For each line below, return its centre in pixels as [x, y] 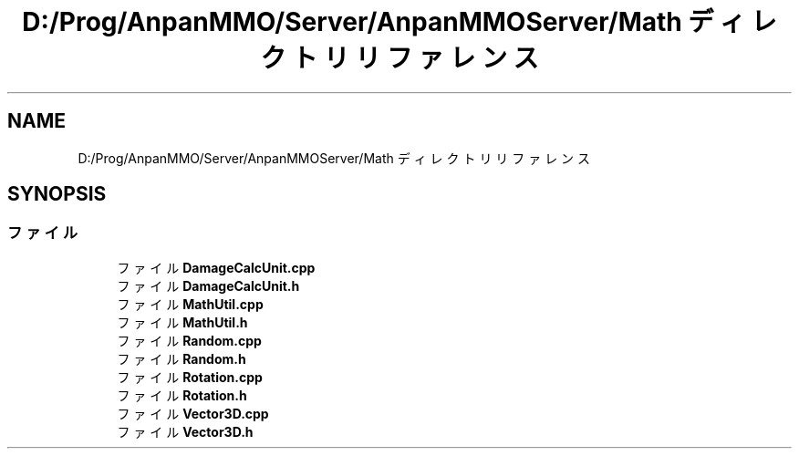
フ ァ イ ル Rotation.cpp [190, 377]
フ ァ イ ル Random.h [182, 358]
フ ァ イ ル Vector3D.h [185, 431]
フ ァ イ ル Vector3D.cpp [193, 413]
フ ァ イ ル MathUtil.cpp [190, 304]
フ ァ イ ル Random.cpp [189, 340]
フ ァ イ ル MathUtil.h [182, 322]
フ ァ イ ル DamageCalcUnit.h [208, 285]
